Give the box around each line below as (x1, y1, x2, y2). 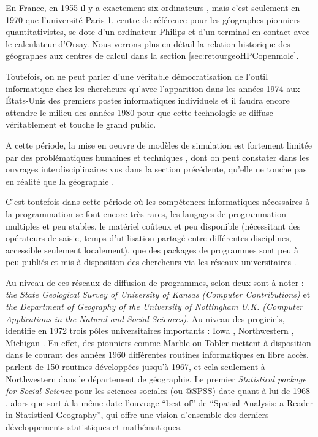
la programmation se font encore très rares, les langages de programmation (6, 207, 286, 220)
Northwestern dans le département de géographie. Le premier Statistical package (6, 372, 306, 385)
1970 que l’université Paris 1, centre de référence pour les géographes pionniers (6, 13, 301, 26)
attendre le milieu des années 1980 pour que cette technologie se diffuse (6, 106, 273, 118)
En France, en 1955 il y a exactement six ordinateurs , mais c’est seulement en (6, 1, 300, 14)
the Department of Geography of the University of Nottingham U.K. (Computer (6, 300, 303, 313)
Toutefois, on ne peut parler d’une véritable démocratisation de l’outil (6, 69, 268, 82)
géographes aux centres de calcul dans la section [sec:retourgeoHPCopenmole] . (6, 49, 299, 62)
